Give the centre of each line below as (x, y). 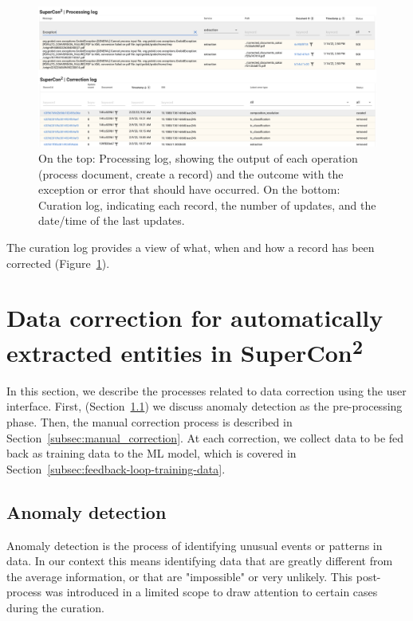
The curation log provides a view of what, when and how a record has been (191, 247)
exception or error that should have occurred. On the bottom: (189, 189)
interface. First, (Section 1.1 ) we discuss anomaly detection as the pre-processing (205, 406)
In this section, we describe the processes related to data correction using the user (206, 390)
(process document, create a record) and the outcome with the (191, 173)
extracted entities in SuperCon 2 (185, 350)
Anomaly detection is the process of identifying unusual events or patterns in (195, 545)
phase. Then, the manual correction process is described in (149, 421)
